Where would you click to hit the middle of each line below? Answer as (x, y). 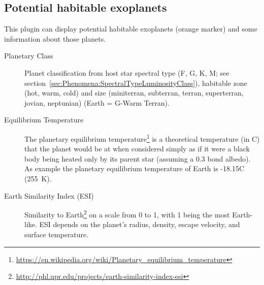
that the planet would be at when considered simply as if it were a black (137, 149)
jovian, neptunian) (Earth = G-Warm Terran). (97, 102)
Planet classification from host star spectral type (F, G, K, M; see (127, 72)
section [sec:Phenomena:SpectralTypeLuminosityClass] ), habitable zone (136, 83)
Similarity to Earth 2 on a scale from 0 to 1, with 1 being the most (127, 214)
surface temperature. (57, 234)
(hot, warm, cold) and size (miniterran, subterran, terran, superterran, (134, 93)
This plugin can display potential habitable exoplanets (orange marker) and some (131, 29)
